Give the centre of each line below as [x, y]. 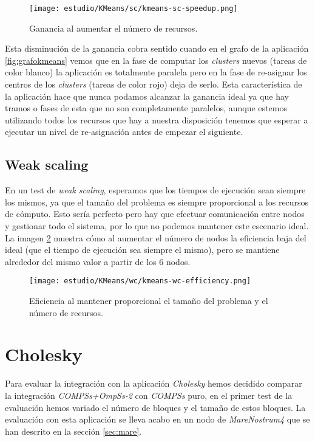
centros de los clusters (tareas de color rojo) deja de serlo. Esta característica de [154, 84]
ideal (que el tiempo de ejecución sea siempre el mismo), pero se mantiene [142, 250]
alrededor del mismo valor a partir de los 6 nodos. [98, 261]
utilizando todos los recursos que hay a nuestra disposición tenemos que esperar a [157, 119]
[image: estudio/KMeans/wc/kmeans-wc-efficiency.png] [140, 281]
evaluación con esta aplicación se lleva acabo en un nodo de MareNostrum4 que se [157, 419]
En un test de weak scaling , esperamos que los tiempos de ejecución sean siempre [155, 190]
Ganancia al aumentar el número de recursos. [113, 28]
